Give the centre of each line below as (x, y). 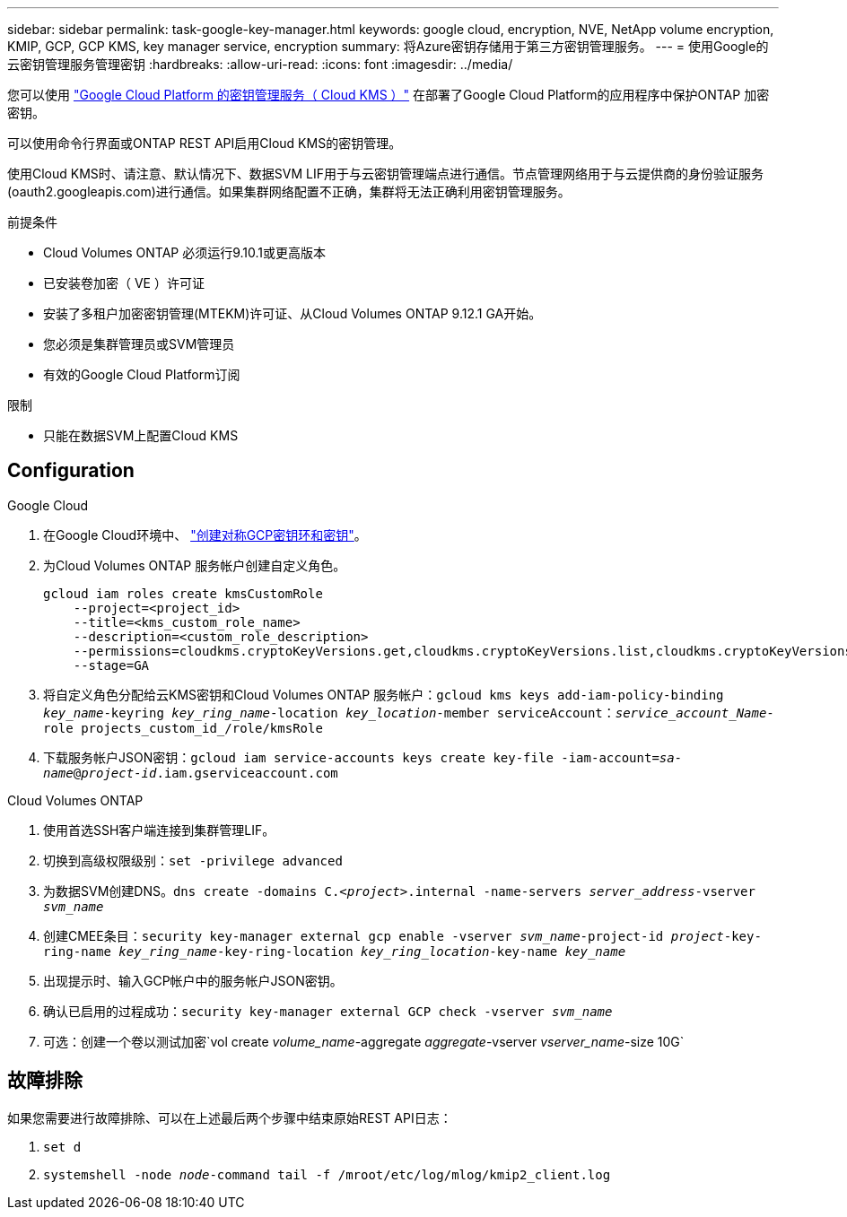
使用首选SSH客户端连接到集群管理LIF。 (159, 830)
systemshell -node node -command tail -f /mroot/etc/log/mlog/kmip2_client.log (327, 1174)
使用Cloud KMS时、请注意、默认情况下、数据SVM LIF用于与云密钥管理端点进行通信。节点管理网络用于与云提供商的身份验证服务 (385, 174)
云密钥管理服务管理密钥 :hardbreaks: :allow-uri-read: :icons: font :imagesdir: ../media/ (260, 64)
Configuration (71, 471)
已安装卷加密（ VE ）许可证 (124, 283)
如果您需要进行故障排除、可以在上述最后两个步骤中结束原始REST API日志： (230, 1117)
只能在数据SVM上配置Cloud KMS (141, 435)
